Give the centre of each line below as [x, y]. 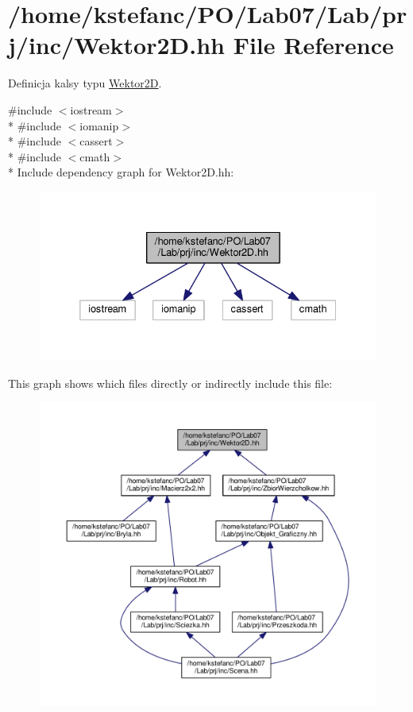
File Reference [313, 45]
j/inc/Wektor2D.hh [116, 45]
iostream [91, 109]
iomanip [99, 125]
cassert [96, 141]
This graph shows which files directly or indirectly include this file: [170, 383]
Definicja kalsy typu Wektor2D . [85, 83]
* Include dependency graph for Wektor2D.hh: [121, 172]
